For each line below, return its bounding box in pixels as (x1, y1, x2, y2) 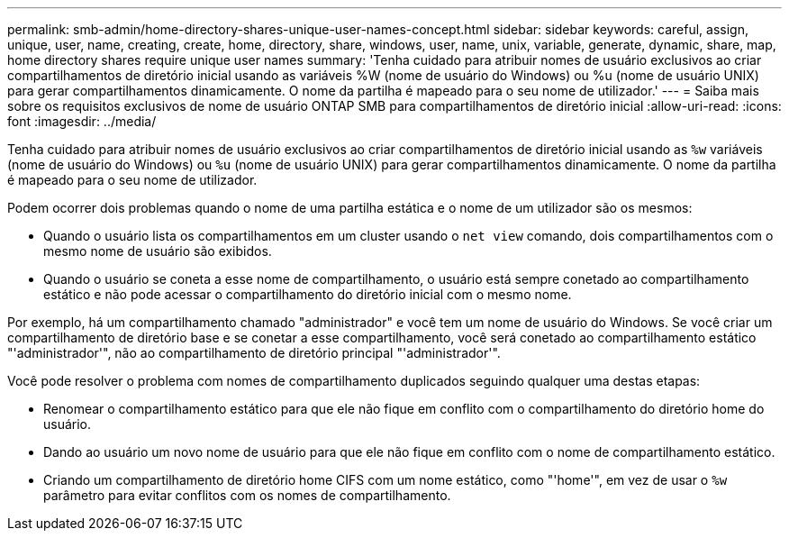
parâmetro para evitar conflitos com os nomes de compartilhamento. (43, 488, 451, 503)
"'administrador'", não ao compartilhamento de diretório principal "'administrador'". (7, 345, 501, 360)
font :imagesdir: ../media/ (7, 114, 157, 129)
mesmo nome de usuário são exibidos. (43, 243, 272, 259)
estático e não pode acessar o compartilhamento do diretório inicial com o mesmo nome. (43, 287, 572, 302)
